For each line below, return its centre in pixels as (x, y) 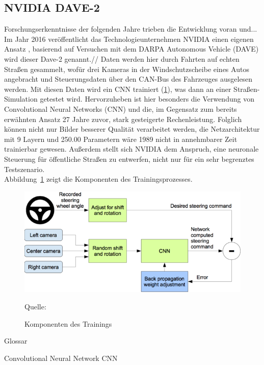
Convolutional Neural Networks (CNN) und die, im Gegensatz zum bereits (121, 108)
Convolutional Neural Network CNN (61, 358)
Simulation (21, 99)
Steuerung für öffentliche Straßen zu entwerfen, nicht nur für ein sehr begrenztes (129, 159)
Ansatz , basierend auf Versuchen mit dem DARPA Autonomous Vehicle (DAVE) (131, 49)
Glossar (16, 341)
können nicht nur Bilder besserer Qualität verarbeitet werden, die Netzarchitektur (132, 129)
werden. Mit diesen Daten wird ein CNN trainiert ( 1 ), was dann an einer (118, 89)
